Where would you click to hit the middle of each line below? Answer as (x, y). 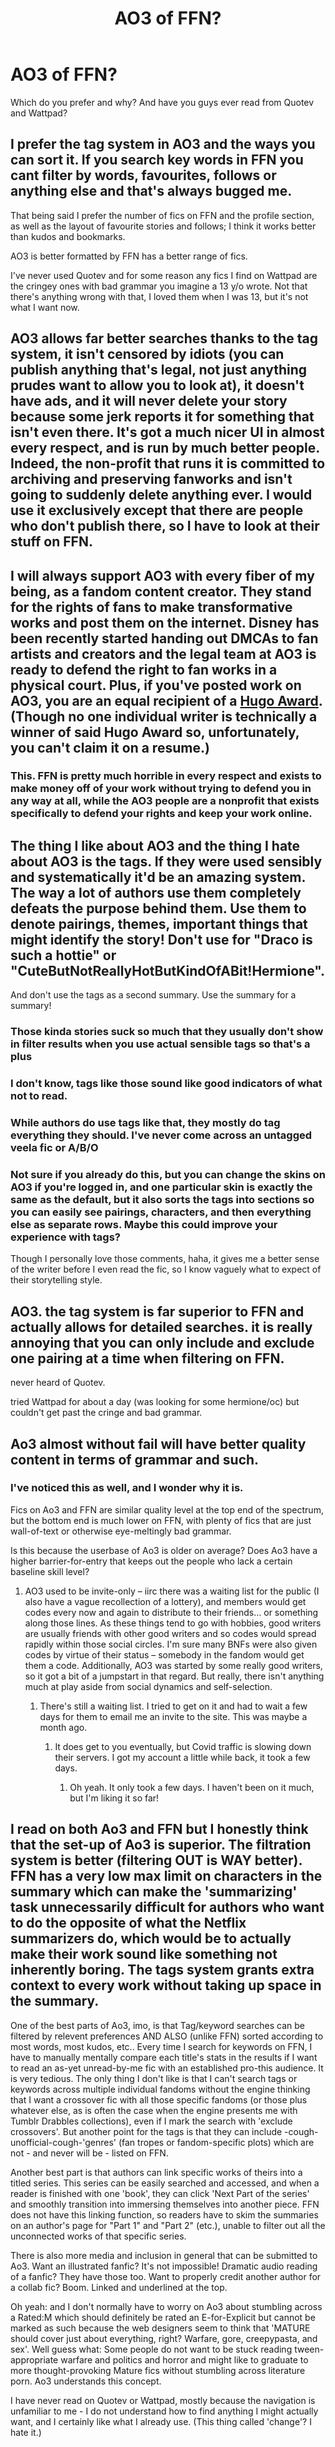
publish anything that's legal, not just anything (159, 370)
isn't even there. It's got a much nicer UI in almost (167, 432)
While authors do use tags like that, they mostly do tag (145, 1123)
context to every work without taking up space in (166, 1985)
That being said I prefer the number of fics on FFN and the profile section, (162, 215)
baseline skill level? (50, 1571)
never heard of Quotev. (58, 1383)
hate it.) (26, 2432)
